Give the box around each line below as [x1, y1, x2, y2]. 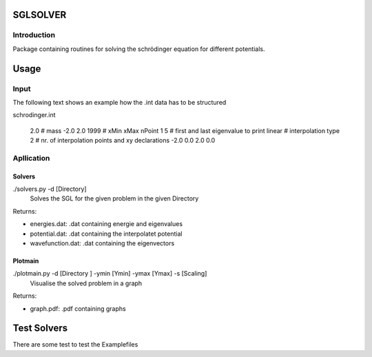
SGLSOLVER [12, 9, 67, 21]
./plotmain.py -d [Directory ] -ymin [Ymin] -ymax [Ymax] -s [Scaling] [12, 269, 207, 278]
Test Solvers [12, 323, 68, 334]
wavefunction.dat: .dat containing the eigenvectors [30, 239, 175, 247]
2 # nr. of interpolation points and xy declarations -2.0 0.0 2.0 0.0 [30, 136, 216, 145]
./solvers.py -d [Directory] [12, 185, 87, 193]
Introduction [12, 30, 55, 40]
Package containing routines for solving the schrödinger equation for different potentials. [12, 45, 265, 53]
